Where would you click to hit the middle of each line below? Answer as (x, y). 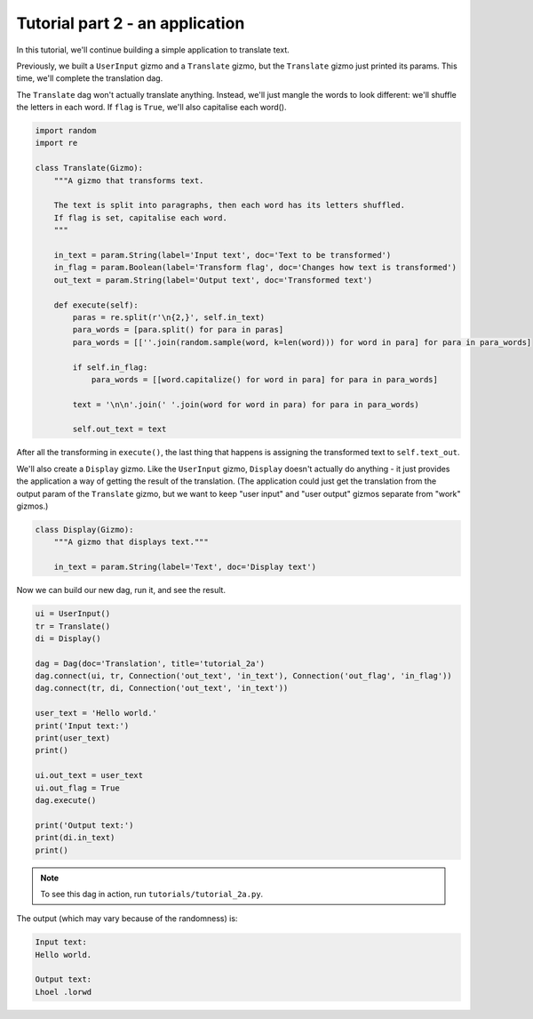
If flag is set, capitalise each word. (141, 217)
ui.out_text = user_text (89, 775)
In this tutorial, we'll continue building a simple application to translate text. (153, 50)
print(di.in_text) (75, 838)
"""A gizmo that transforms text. (129, 181)
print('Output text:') (84, 825)
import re (56, 143)
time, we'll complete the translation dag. (90, 78)
